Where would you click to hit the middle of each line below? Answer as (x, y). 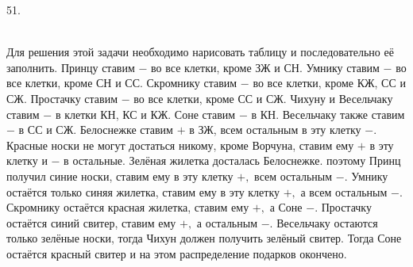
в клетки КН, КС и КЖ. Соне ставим (145, 114)
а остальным (227, 222)
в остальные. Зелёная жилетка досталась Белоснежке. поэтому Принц (232, 160)
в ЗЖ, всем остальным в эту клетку (275, 130)
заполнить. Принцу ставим (71, 67)
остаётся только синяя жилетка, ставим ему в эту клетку (143, 191)
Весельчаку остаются (327, 222)
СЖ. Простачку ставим (62, 98)
